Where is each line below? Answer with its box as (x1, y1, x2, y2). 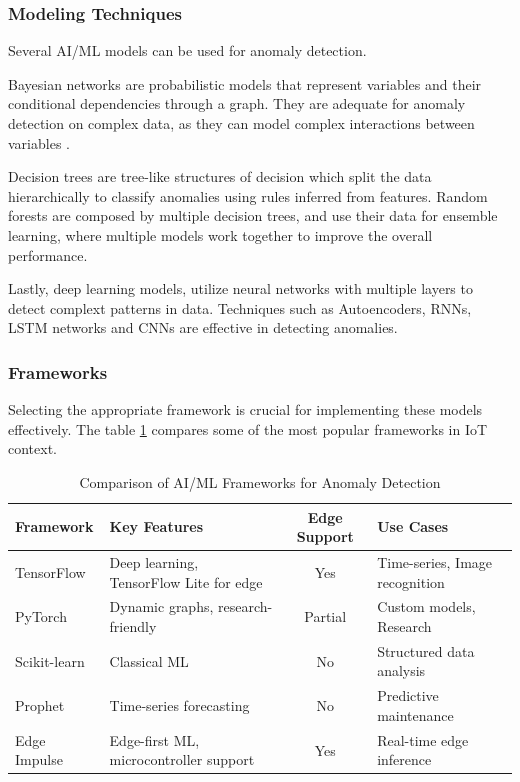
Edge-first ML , (109, 729, 200, 750)
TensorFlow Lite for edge (109, 571, 263, 592)
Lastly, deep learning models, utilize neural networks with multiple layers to (8, 278, 473, 299)
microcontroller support (109, 749, 255, 770)
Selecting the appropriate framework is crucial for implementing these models (8, 399, 483, 420)
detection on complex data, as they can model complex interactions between (8, 113, 475, 133)
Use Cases (377, 516, 449, 537)
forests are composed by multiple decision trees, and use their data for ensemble (8, 205, 498, 226)
